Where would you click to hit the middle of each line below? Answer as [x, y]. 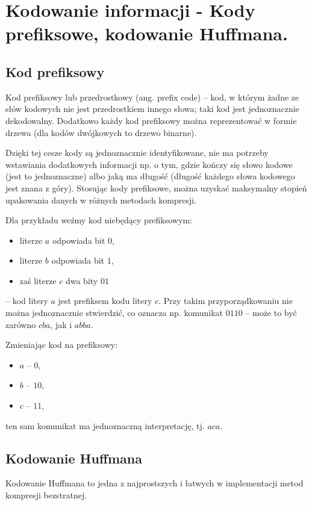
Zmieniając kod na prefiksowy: [62, 345]
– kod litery [27, 301]
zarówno [21, 324]
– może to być [271, 313]
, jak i [61, 324]
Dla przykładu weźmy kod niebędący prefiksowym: [99, 220]
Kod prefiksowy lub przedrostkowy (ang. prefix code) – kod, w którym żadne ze [152, 97]
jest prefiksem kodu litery [105, 301]
